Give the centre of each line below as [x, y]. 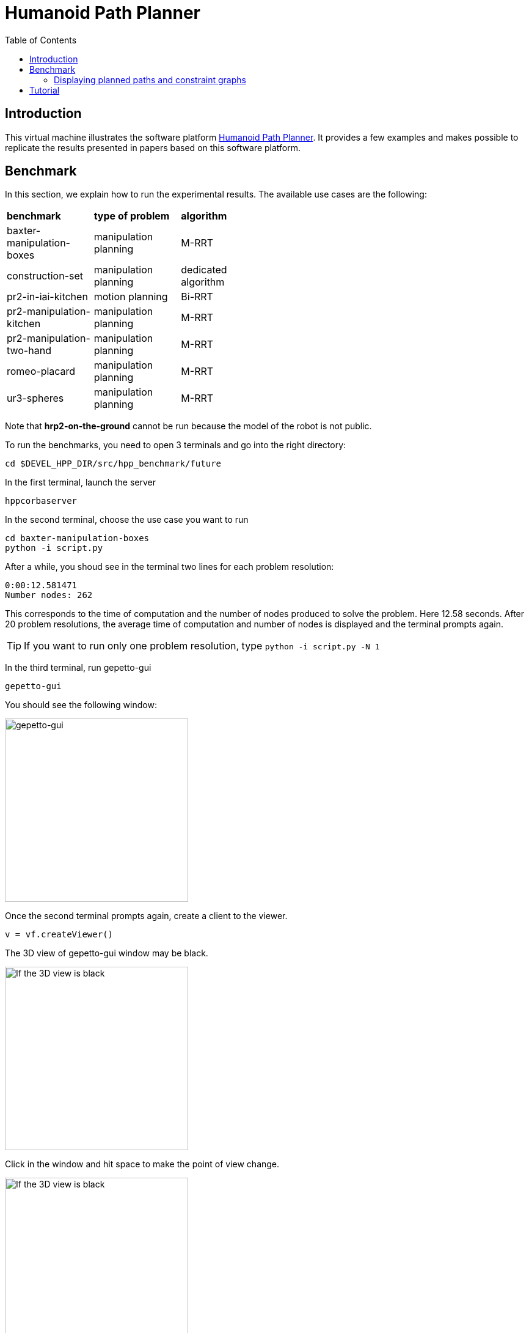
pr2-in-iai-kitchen [47, 297]
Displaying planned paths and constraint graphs [150, 79]
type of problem [132, 216]
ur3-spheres [35, 398]
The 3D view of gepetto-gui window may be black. [107, 953]
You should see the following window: [81, 705]
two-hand [29, 351]
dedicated [204, 270]
